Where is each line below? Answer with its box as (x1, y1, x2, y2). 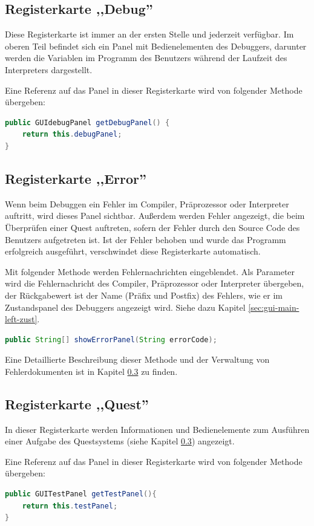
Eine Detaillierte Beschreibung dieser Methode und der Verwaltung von (5, 353, 270, 366)
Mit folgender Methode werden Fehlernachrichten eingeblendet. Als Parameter (5, 265, 295, 278)
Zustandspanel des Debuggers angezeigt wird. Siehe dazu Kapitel (5, 300, 246, 313)
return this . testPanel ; (22, 501, 118, 510)
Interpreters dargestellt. (5, 63, 93, 76)
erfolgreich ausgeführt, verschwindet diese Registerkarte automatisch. (5, 245, 261, 258)
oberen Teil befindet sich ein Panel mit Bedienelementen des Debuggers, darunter (5, 39, 307, 52)
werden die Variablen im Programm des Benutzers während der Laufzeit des (5, 51, 287, 64)
